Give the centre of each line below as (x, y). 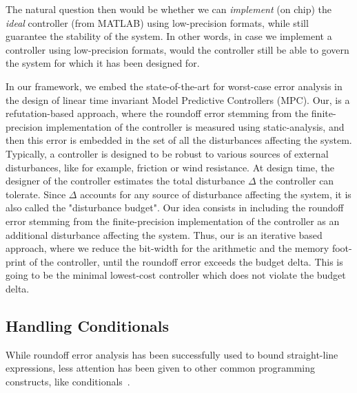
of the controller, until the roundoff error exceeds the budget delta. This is (186, 261)
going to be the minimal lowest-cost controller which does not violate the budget (176, 275)
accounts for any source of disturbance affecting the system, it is (216, 194)
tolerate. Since (36, 194)
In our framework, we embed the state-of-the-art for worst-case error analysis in (174, 86)
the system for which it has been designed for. (103, 63)
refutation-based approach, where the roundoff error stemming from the (157, 113)
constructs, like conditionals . (68, 381)
